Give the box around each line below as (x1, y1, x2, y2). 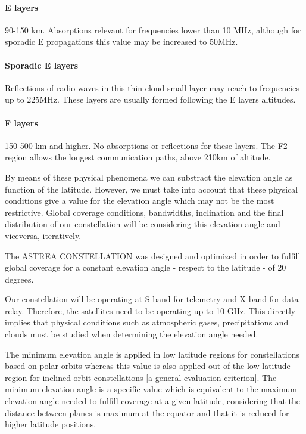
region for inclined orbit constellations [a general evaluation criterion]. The (5, 371, 277, 383)
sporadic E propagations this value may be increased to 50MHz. (5, 35, 238, 48)
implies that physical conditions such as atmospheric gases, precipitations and (5, 316, 289, 328)
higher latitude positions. (5, 418, 96, 430)
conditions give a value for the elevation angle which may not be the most (5, 194, 274, 207)
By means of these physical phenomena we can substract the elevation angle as (5, 170, 293, 183)
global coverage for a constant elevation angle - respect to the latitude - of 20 (5, 261, 286, 274)
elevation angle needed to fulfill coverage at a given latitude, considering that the (5, 395, 300, 407)
